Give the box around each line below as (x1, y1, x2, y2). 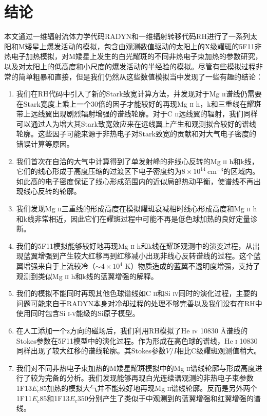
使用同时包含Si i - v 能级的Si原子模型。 (16, 308, 140, 319)
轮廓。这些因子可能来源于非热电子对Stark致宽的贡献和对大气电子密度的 (16, 128, 256, 139)
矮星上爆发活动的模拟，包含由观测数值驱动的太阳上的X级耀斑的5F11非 (25, 41, 262, 51)
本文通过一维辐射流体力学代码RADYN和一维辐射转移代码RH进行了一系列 (4, 31, 250, 42)
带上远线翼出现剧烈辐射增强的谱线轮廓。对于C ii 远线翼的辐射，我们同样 (16, 108, 258, 119)
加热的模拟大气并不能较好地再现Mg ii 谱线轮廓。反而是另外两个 (47, 382, 258, 393)
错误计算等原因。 (16, 138, 74, 149)
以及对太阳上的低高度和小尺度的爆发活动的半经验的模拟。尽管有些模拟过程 (4, 61, 256, 71)
